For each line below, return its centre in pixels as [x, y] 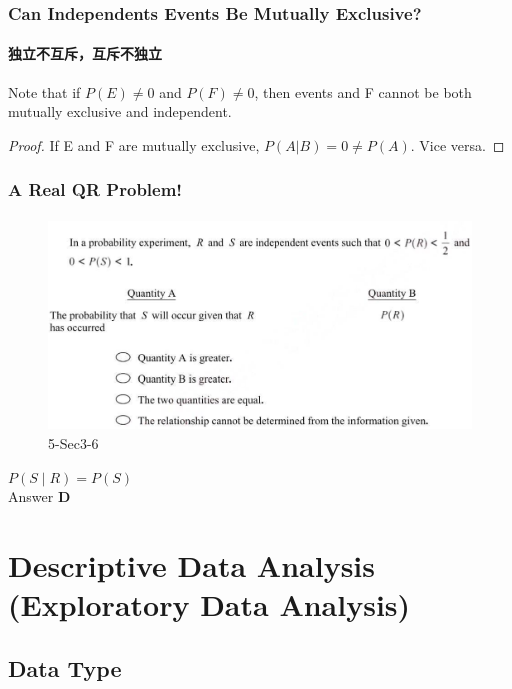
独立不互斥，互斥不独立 [85, 53]
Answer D [39, 496]
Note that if [44, 91]
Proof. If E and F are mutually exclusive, [134, 144]
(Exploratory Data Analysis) [209, 604]
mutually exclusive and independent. [120, 111]
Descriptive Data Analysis [191, 564]
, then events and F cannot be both [363, 91]
